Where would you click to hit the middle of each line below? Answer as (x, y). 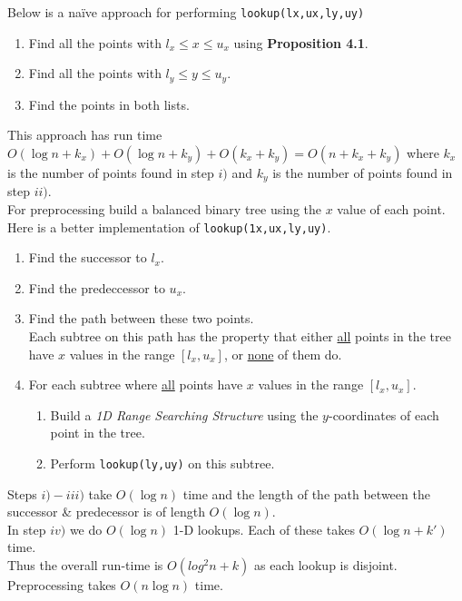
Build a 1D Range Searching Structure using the (184, 414)
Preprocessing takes (62, 584)
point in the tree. (98, 433)
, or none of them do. (283, 354)
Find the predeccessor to (97, 287)
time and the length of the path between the (306, 493)
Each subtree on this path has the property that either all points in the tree (240, 335)
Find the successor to (88, 257)
